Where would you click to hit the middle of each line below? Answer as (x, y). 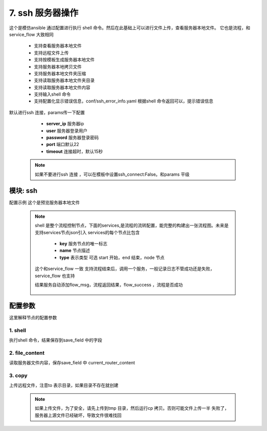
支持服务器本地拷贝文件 (58, 66)
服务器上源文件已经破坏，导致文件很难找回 (78, 415)
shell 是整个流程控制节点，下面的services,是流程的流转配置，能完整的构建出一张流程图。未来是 (132, 226)
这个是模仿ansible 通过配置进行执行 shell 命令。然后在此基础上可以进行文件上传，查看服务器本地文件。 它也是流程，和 (130, 28)
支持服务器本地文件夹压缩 (60, 73)
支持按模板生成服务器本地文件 (64, 60)
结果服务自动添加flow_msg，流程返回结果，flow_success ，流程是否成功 (109, 285)
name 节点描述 (75, 250)
